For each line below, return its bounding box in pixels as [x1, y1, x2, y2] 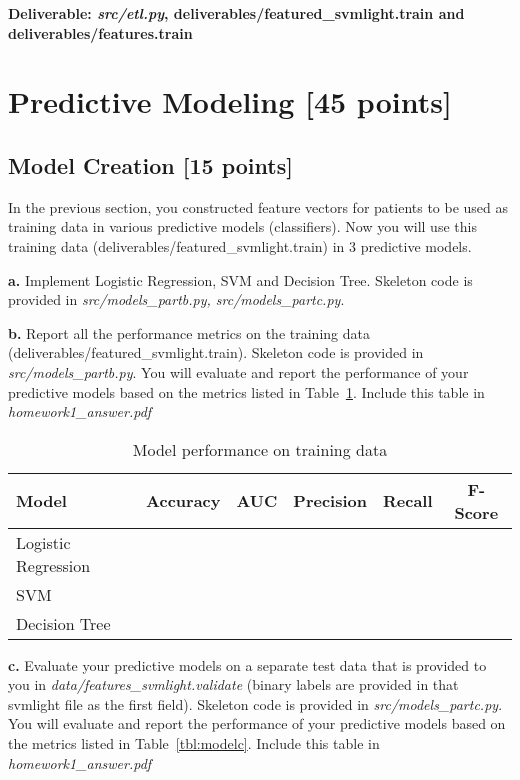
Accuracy [146, 489, 221, 513]
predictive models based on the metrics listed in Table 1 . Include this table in [8, 381, 485, 402]
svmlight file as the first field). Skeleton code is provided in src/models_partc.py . [8, 693, 503, 714]
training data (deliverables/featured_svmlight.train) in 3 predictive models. [8, 235, 472, 256]
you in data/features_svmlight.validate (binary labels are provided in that [8, 674, 459, 695]
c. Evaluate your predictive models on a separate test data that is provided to [8, 654, 487, 675]
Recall [383, 489, 433, 513]
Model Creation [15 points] [8, 149, 293, 180]
